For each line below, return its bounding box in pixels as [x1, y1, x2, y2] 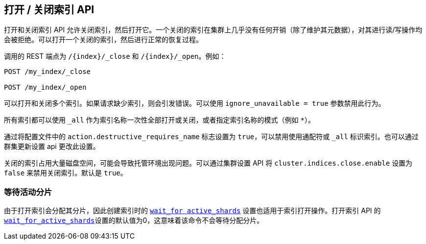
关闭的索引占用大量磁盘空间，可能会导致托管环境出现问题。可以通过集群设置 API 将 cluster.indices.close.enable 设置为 [4, 159, 413, 168]
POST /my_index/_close [4, 68, 91, 76]
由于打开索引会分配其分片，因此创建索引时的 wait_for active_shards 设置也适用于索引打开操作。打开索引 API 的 [4, 206, 381, 215]
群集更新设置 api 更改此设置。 [4, 142, 100, 151]
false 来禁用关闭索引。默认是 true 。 [4, 169, 127, 177]
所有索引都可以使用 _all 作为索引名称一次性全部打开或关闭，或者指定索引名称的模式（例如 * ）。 [4, 116, 315, 124]
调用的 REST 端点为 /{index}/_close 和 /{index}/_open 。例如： [4, 52, 226, 61]
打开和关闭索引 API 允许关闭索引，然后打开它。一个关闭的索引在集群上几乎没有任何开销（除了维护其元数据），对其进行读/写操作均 [4, 25, 423, 34]
